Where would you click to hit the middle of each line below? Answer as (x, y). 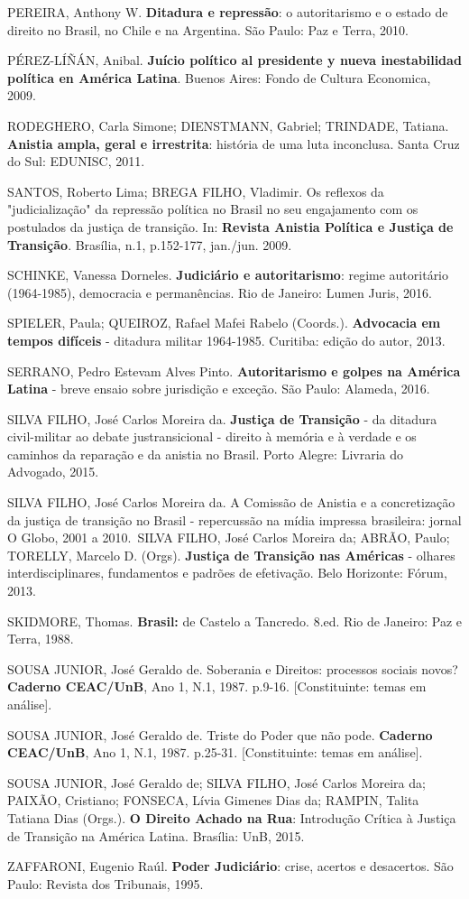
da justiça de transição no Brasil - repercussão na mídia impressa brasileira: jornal (234, 519)
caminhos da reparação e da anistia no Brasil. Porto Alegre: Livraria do (205, 454)
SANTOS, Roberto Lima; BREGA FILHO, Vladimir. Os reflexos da (196, 191)
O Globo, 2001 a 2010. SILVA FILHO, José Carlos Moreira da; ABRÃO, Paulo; (229, 538)
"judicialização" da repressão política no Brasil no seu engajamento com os (213, 209)
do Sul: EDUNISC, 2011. (76, 161)
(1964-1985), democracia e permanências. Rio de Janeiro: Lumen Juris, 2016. (220, 292)
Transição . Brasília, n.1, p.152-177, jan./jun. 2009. (150, 244)
